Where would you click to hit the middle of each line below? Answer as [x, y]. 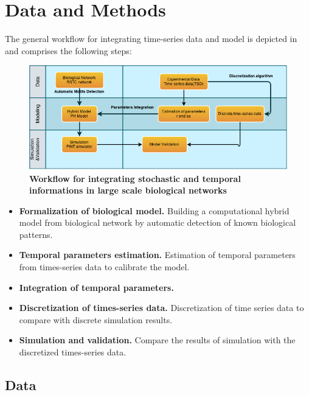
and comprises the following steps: [68, 50]
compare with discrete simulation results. [96, 319]
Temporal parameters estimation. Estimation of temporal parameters [157, 255]
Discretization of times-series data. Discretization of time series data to [161, 308]
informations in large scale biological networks [128, 190]
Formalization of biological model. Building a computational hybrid [154, 210]
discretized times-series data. [73, 352]
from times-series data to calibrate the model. [104, 267]
